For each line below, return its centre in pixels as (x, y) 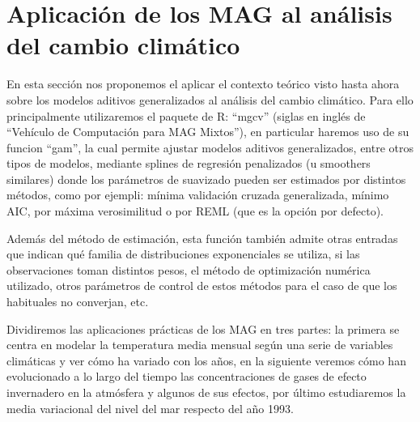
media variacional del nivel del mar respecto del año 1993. (150, 408)
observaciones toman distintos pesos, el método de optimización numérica (189, 269)
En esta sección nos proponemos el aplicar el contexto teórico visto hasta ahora (203, 84)
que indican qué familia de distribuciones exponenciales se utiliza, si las (183, 254)
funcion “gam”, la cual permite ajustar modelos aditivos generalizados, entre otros (210, 147)
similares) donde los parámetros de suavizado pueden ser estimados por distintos (206, 179)
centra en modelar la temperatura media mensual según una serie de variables (200, 345)
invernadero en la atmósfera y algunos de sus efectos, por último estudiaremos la (206, 392)
